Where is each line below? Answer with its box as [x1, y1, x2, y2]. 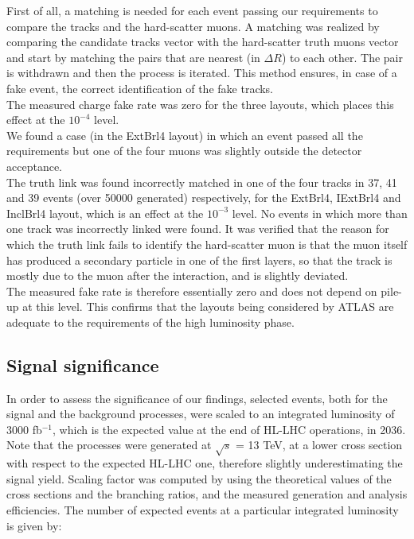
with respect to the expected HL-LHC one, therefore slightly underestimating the [6, 455, 403, 471]
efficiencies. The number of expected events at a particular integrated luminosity [6, 502, 399, 518]
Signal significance [6, 352, 159, 377]
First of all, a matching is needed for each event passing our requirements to [6, 2, 378, 18]
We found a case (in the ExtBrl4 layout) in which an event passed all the [6, 126, 363, 143]
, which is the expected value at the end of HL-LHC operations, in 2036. [53, 421, 406, 437]
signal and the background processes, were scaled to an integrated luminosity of [6, 405, 395, 422]
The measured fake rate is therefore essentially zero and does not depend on [6, 282, 377, 299]
